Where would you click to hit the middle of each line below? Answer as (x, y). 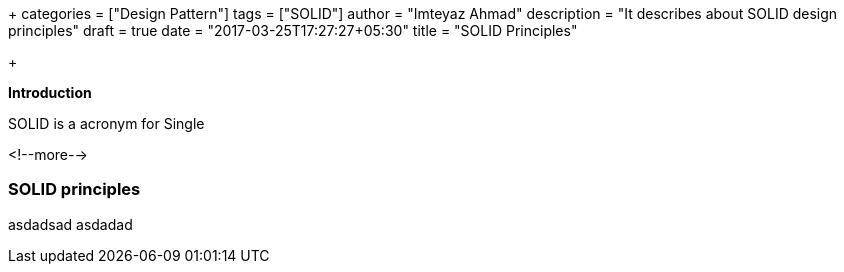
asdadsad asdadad (70, 224)
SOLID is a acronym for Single (106, 123)
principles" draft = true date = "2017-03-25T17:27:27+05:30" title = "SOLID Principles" (293, 30)
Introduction (50, 92)
